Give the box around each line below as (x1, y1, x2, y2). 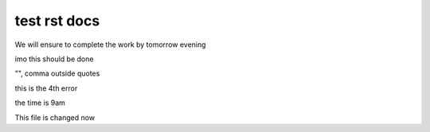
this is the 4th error (14, 83, 78, 93)
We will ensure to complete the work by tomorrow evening (14, 40, 206, 49)
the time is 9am (14, 98, 65, 107)
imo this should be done (14, 54, 94, 64)
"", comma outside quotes (14, 68, 100, 79)
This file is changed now (14, 112, 96, 122)
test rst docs (14, 12, 100, 29)
